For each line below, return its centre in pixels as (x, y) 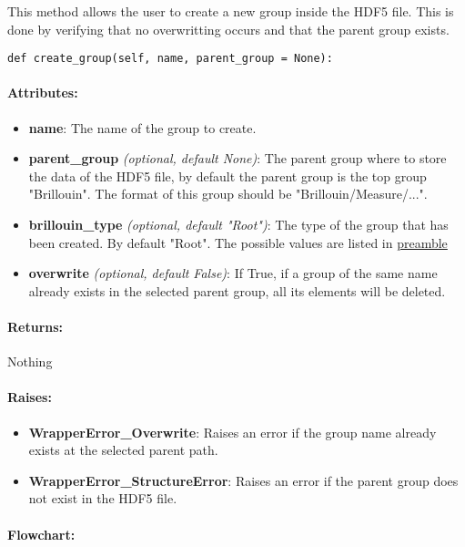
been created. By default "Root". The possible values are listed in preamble (238, 242)
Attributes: (43, 93)
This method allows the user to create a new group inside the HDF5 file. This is (231, 11)
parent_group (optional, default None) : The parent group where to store (238, 158)
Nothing (30, 361)
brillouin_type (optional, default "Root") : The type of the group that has (238, 225)
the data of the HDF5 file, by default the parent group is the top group (227, 175)
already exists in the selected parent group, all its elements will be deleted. (237, 290)
